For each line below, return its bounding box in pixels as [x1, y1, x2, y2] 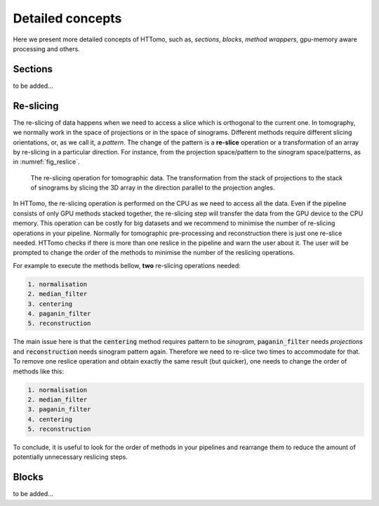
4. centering [27, 415, 73, 423]
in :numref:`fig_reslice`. [13, 158, 80, 166]
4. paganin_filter [27, 309, 91, 317]
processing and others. [13, 44, 80, 53]
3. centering [27, 300, 73, 308]
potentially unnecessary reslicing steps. [13, 453, 128, 461]
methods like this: [13, 367, 65, 375]
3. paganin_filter [27, 406, 91, 413]
